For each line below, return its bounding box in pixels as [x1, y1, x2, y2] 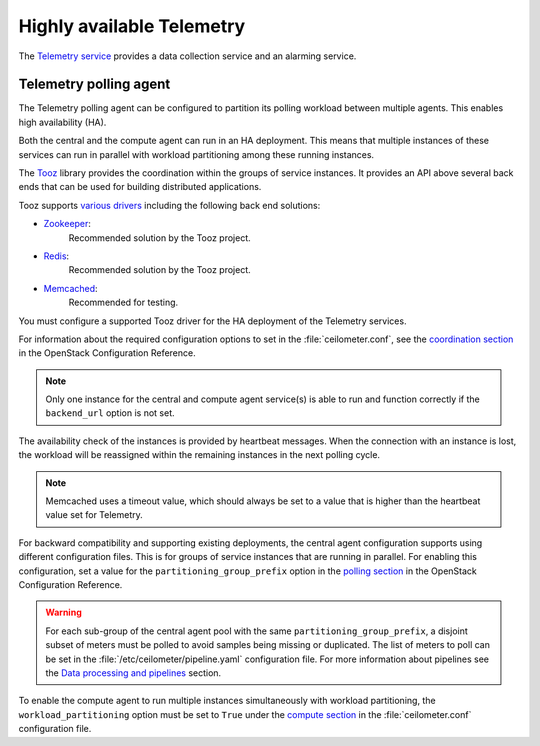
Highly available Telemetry [18, 15, 246, 37]
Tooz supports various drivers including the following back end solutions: [18, 199, 321, 211]
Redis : [43, 250, 70, 262]
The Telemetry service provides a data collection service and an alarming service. [18, 50, 357, 62]
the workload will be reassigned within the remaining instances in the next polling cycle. [18, 449, 380, 461]
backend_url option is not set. [45, 407, 175, 419]
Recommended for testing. [68, 296, 179, 309]
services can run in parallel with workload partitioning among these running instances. [18, 148, 375, 160]
